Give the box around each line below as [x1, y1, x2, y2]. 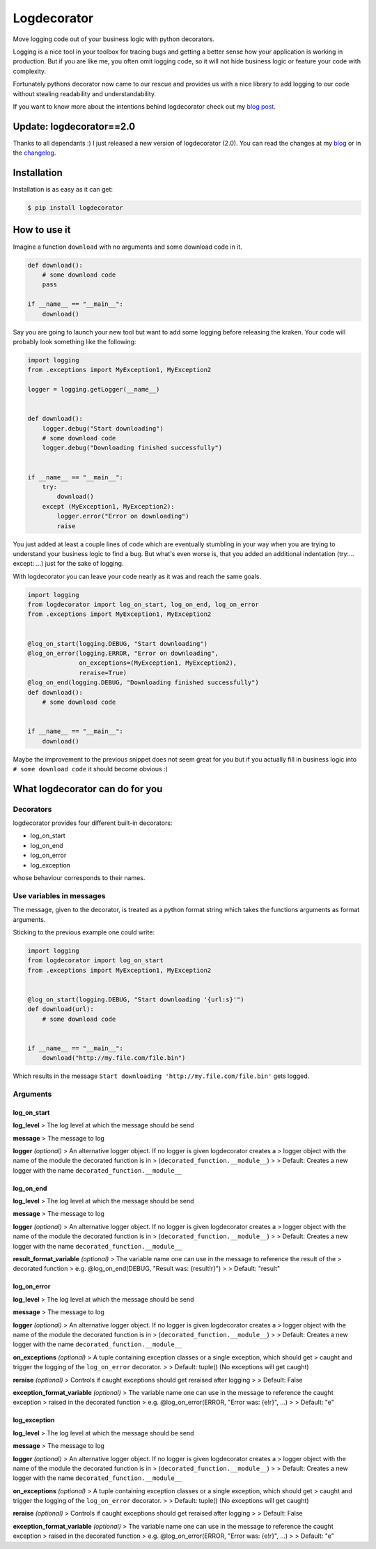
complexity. [13, 67, 47, 75]
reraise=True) [79, 669, 127, 677]
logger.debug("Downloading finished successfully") [42, 444, 223, 452]
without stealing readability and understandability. [13, 89, 157, 98]
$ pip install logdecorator [27, 204, 123, 212]
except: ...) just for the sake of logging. [13, 560, 124, 568]
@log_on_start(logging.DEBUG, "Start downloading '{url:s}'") [27, 995, 244, 1003]
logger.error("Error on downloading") [56, 512, 189, 521]
